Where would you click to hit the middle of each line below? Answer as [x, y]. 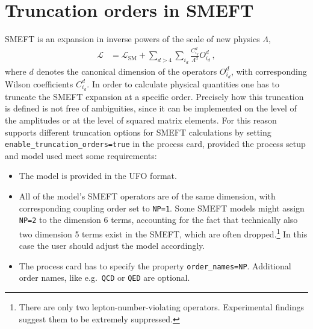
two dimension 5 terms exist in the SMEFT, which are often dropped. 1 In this [163, 233]
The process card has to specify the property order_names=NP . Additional [155, 265]
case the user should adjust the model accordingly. [112, 246]
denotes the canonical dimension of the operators [127, 71]
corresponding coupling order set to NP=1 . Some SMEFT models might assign [162, 208]
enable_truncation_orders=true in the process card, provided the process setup [155, 144]
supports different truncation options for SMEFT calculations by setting [138, 132]
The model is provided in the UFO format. [98, 176]
